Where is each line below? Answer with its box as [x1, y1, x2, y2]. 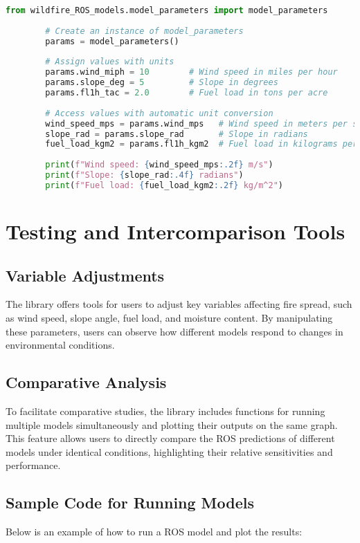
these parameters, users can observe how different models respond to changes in [6, 324, 343, 338]
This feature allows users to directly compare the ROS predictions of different [6, 431, 335, 445]
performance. [6, 458, 61, 472]
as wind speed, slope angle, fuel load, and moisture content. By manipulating [6, 310, 333, 324]
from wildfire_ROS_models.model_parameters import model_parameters [6, 6, 328, 15]
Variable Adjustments [6, 264, 165, 286]
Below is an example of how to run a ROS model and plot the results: [6, 524, 303, 539]
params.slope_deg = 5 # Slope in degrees [45, 77, 278, 88]
